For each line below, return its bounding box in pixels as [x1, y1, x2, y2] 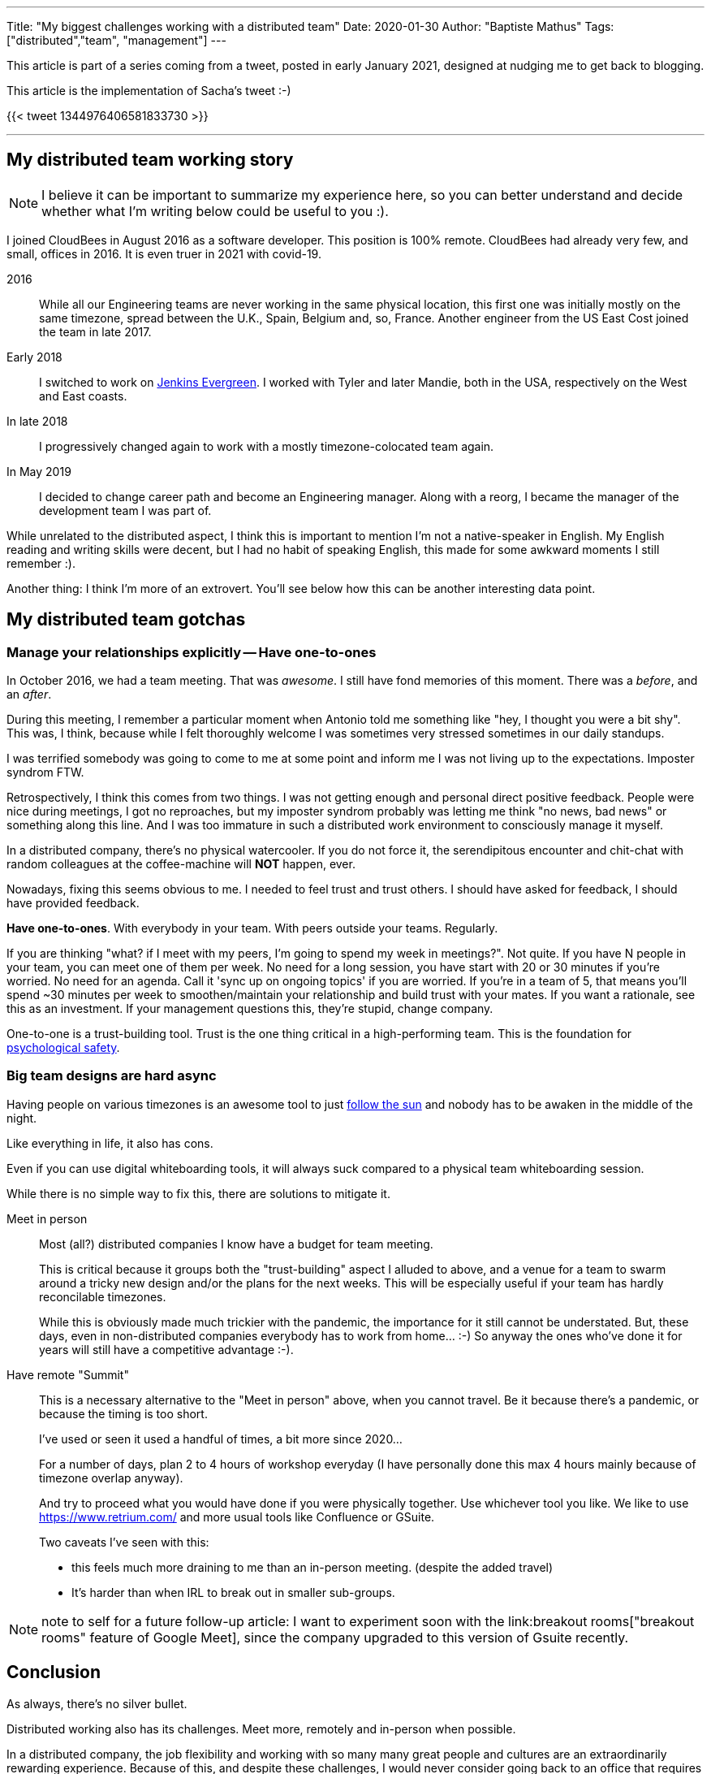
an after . [6, 687, 52, 702]
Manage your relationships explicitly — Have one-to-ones [6, 643, 377, 660]
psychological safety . [6, 1041, 120, 1055]
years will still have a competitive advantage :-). [39, 1342, 294, 1356]
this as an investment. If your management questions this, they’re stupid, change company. [6, 1002, 493, 1016]
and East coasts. [39, 388, 127, 403]
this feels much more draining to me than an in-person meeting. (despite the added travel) [71, 1560, 554, 1574]
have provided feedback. [6, 896, 140, 911]
